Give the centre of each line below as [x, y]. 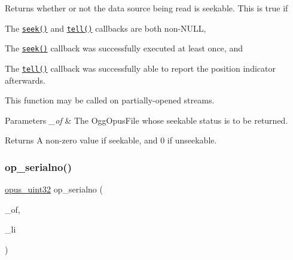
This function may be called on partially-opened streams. [110, 100]
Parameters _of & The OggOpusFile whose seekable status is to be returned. [146, 120]
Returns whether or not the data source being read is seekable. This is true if [146, 8]
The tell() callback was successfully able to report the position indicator [140, 68]
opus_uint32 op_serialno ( [54, 189]
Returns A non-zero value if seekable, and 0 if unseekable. [111, 140]
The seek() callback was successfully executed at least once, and [124, 48]
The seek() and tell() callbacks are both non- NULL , [106, 28]
